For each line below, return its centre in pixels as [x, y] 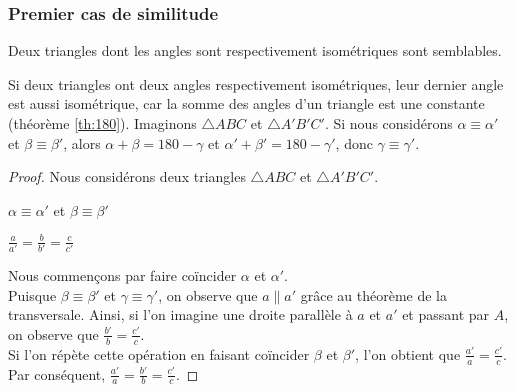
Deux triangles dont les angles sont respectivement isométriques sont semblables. [255, 50]
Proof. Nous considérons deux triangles [127, 176]
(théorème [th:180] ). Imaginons [102, 123]
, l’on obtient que [408, 353]
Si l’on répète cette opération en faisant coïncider [159, 353]
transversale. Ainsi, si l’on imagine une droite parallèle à [180, 314]
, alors [82, 142]
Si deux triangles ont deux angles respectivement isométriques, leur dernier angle [256, 83]
